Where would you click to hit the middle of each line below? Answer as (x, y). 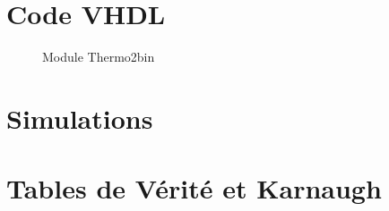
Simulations (80, 118)
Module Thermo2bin (99, 57)
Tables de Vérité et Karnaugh (194, 188)
